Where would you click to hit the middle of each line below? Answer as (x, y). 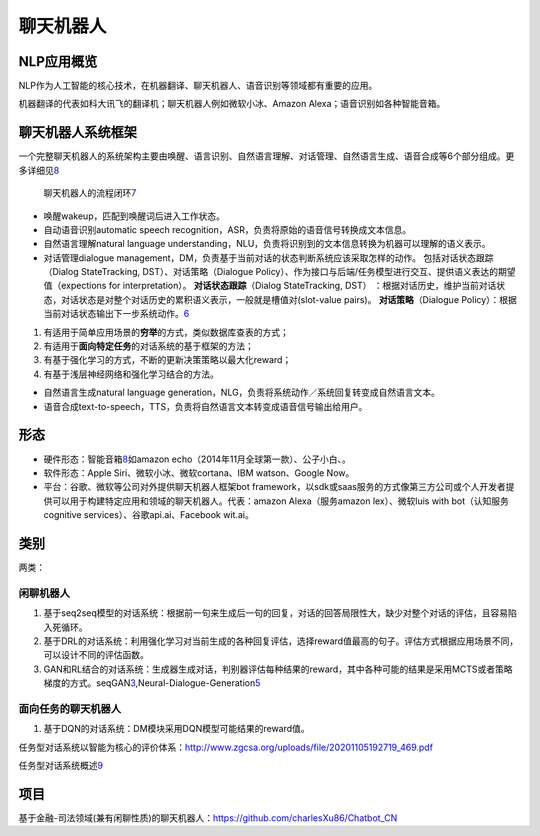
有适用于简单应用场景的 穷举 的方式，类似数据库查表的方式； (166, 332)
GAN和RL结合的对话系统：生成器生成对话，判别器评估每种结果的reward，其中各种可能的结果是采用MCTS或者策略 (278, 669)
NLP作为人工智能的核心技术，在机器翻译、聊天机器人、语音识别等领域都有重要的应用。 (198, 86)
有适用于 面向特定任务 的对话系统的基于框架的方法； (148, 346)
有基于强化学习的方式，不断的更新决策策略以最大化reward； (167, 360)
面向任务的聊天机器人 (70, 708)
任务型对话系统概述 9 (61, 765)
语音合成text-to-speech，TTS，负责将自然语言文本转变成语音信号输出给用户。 (205, 406)
